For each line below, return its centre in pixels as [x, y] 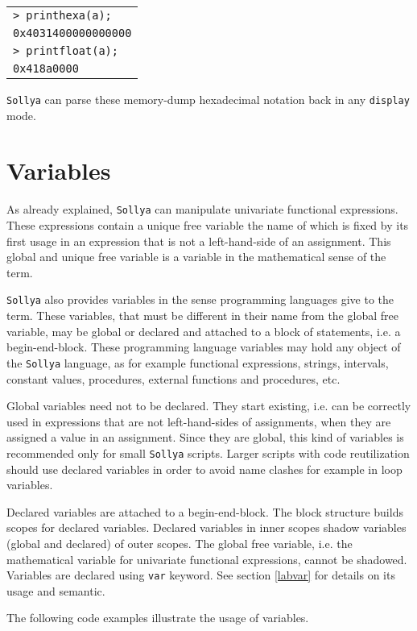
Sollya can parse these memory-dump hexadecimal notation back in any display [208, 99]
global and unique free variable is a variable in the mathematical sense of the [196, 257]
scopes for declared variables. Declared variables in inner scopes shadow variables [206, 527]
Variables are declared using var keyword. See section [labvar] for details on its [201, 575]
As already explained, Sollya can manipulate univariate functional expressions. [202, 209]
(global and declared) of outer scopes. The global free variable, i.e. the [180, 543]
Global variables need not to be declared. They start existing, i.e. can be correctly [209, 406]
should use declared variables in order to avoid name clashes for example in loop [204, 469]
